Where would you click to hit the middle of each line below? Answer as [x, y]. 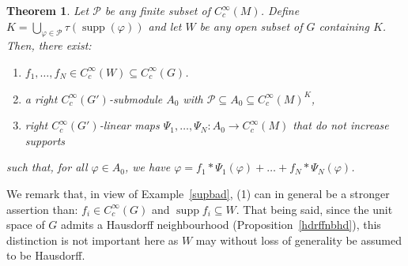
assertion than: [42, 209]
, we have [148, 167]
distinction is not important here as [93, 240]
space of [26, 225]
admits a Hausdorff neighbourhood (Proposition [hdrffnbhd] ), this [221, 225]
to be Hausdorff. [46, 255]
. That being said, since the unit [314, 209]
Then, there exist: [49, 45]
